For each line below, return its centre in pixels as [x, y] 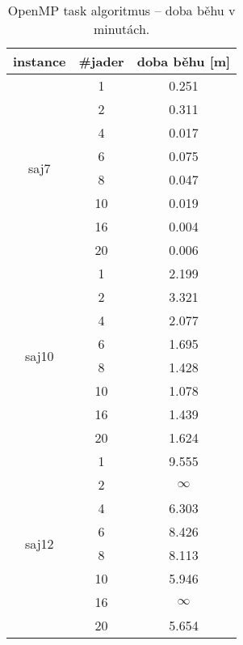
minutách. [121, 29]
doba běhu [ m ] [184, 61]
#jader [101, 61]
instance [40, 61]
